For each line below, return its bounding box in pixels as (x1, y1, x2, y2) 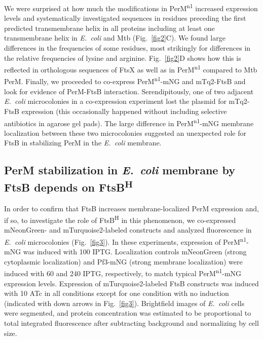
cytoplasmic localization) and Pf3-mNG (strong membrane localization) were (4, 256, 243, 267)
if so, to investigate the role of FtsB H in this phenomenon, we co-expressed (4, 213, 236, 225)
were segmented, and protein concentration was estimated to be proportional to (4, 308, 251, 318)
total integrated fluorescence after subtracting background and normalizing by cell (4, 318, 259, 328)
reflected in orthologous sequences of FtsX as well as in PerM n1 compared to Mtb (4, 63, 257, 74)
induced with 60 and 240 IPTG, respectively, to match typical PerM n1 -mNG (4, 267, 242, 279)
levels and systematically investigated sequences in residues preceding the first (4, 13, 246, 23)
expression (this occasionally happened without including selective (21, 105, 227, 116)
